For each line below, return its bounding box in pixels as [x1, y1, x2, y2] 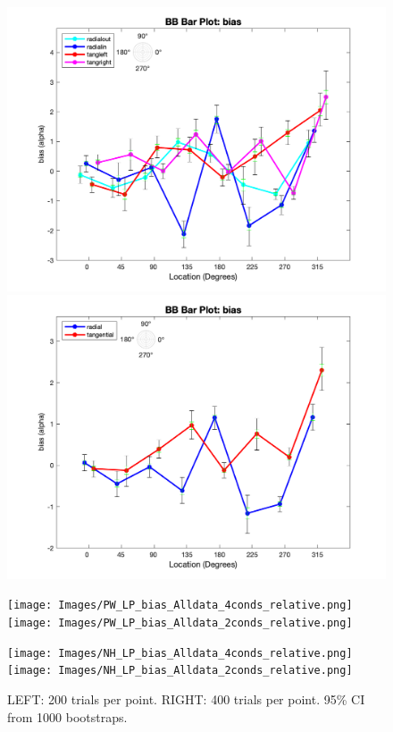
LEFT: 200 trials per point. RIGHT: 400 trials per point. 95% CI [7, 689, 365, 708]
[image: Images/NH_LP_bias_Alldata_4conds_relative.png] [7, 646, 353, 660]
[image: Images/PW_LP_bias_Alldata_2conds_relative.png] [7, 617, 353, 629]
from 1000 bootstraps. [7, 707, 128, 726]
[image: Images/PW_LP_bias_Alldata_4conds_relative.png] [7, 599, 353, 612]
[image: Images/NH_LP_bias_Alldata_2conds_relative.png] [7, 664, 353, 677]
